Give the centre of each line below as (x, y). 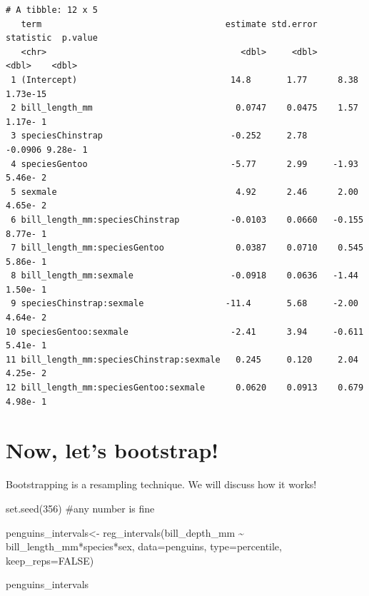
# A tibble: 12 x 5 (52, 10)
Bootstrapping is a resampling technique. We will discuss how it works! (161, 484)
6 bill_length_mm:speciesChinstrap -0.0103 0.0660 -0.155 (187, 219)
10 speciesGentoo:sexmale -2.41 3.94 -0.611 (185, 332)
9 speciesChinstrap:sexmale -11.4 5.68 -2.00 (184, 304)
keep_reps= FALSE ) (50, 560)
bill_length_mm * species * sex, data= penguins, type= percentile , (144, 546)
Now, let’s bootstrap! (112, 450)
